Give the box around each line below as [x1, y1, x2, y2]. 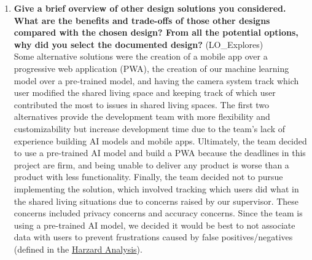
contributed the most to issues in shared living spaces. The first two [14, 98, 270, 111]
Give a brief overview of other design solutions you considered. [14, 2, 286, 14]
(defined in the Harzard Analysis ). [14, 242, 142, 255]
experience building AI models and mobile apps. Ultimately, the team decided [14, 134, 307, 147]
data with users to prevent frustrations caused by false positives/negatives [14, 230, 293, 243]
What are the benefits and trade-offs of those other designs [14, 14, 270, 26]
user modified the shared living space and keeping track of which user [14, 86, 276, 99]
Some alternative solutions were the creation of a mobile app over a [14, 50, 268, 63]
